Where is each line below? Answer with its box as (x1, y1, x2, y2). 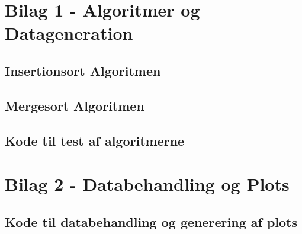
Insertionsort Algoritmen (5, 61, 161, 79)
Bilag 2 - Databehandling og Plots (5, 172, 290, 196)
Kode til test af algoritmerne (5, 131, 185, 149)
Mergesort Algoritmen (5, 96, 144, 114)
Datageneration (5, 21, 133, 45)
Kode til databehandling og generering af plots (5, 212, 298, 230)
